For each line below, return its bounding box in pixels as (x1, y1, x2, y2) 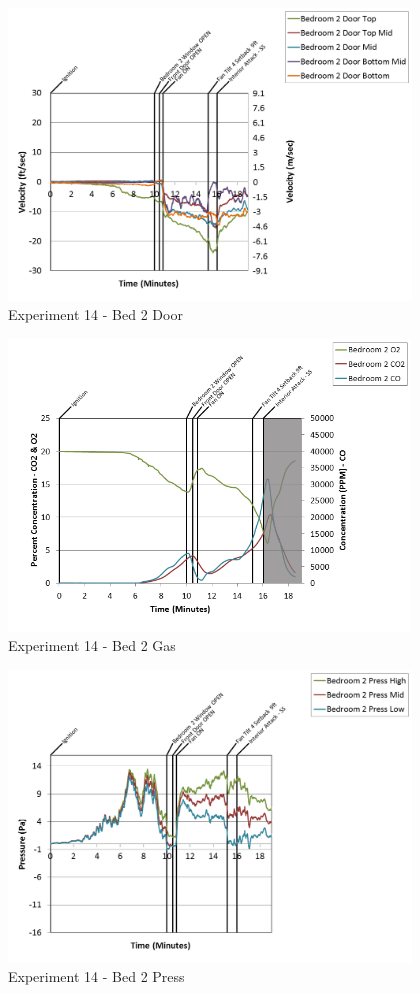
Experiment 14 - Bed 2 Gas (8, 635, 176, 656)
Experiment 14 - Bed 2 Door (8, 304, 183, 325)
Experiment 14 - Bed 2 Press (8, 966, 185, 987)
